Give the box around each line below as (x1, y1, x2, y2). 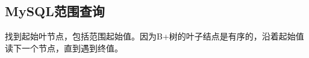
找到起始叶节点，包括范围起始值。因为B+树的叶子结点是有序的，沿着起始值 (5, 30, 304, 42)
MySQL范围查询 (5, 2, 105, 20)
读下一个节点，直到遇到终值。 (5, 41, 123, 54)
